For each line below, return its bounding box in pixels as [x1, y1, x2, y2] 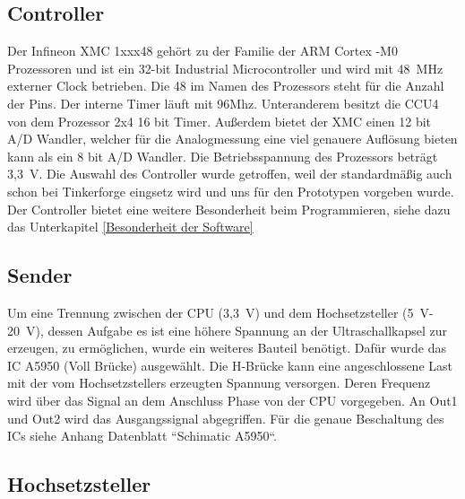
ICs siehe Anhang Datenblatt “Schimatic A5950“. [7, 426, 277, 445]
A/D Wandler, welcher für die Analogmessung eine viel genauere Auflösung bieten [7, 129, 458, 148]
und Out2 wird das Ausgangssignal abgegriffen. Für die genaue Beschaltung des [7, 408, 444, 427]
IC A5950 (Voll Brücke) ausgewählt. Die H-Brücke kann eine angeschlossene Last [7, 355, 452, 374]
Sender [7, 261, 73, 289]
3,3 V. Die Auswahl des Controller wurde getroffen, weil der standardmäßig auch [7, 164, 452, 183]
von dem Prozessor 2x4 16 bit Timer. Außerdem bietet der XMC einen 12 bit [7, 111, 432, 130]
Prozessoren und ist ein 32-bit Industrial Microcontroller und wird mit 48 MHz [7, 58, 443, 77]
